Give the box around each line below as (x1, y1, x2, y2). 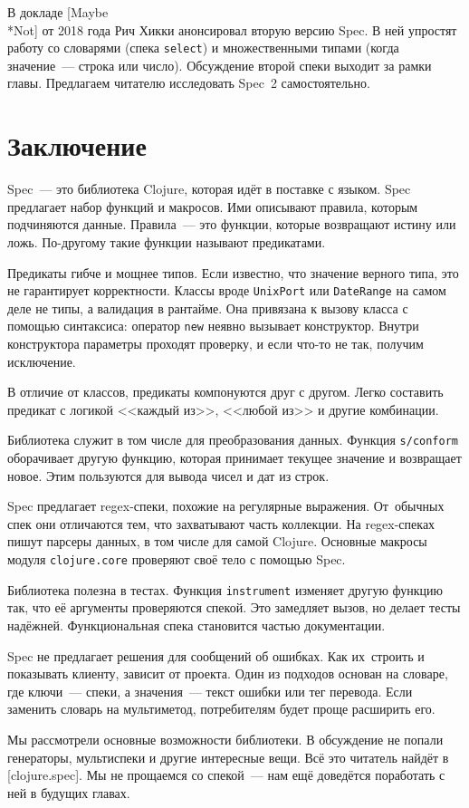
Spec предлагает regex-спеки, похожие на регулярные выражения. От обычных (7, 496, 445, 515)
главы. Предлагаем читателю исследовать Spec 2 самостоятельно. (7, 73, 370, 92)
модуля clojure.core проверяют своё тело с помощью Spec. (7, 550, 346, 569)
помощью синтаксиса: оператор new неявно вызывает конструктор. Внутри (7, 316, 419, 335)
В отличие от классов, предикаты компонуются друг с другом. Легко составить (7, 382, 444, 401)
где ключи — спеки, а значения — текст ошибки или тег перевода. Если (7, 681, 413, 700)
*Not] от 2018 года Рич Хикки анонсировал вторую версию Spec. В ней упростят (7, 20, 457, 39)
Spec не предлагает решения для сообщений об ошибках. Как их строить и (7, 646, 425, 665)
